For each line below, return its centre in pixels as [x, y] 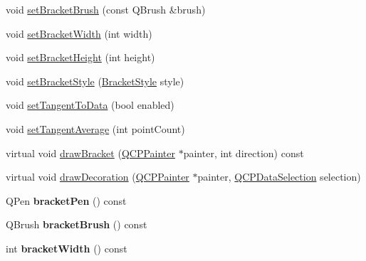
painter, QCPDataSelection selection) [279, 177]
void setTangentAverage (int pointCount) [95, 128]
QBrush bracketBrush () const [77, 224]
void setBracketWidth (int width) [79, 33]
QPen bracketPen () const [66, 200]
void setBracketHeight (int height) [80, 57]
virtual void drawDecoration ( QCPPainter [98, 177]
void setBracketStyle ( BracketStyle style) [95, 81]
